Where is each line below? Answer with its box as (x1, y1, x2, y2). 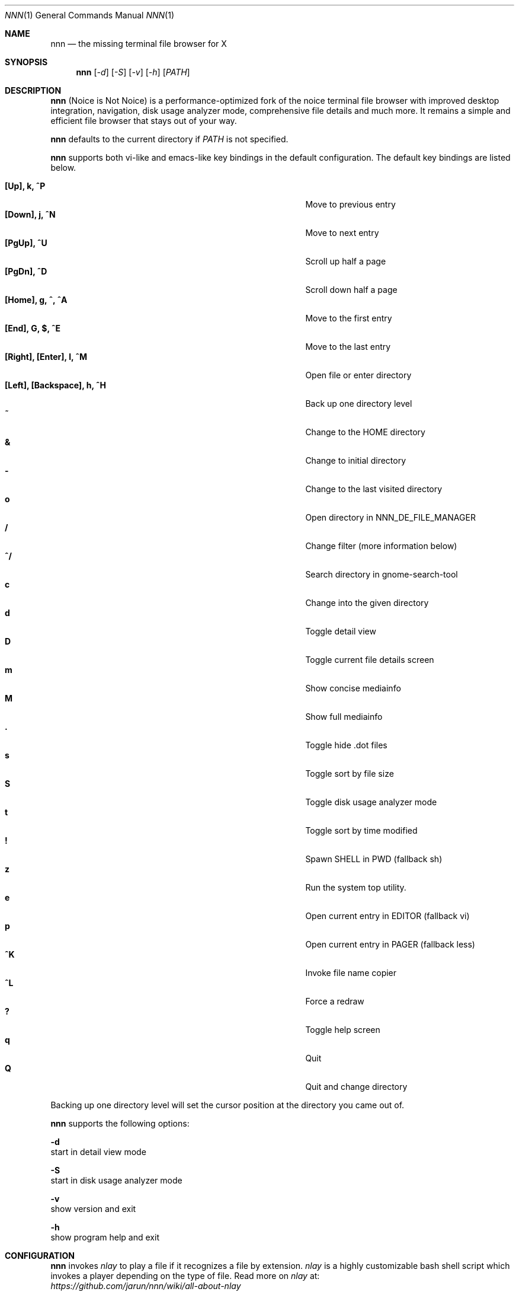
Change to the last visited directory (305, 484, 443, 494)
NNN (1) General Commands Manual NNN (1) (5, 10, 175, 20)
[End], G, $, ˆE (5, 323, 60, 333)
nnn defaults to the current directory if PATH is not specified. (50, 134, 289, 144)
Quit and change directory (305, 1082, 408, 1092)
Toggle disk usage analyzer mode (305, 797, 437, 807)
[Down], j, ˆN (5, 209, 56, 219)
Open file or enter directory (305, 370, 412, 380)
